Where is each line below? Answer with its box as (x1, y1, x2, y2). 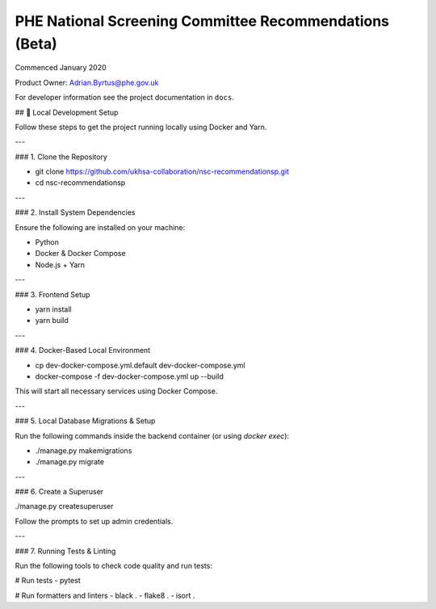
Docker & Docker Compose (35, 249, 126, 258)
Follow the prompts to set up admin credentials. (15, 516, 174, 526)
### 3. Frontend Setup (15, 289, 90, 299)
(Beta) (15, 35, 57, 52)
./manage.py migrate (35, 457, 105, 467)
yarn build (35, 316, 69, 325)
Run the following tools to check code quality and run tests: (15, 561, 213, 571)
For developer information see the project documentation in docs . (15, 93, 234, 103)
